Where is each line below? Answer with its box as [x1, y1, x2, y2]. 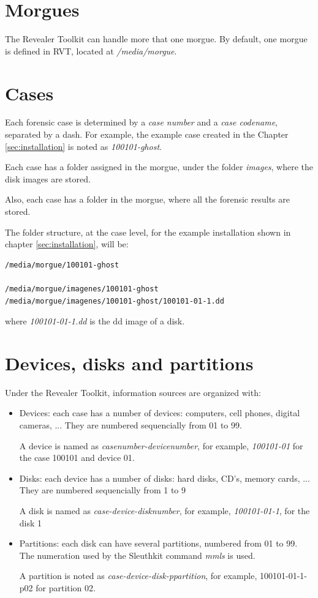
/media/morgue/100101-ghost [5, 260, 119, 269]
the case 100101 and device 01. [19, 451, 135, 464]
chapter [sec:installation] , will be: [5, 237, 129, 250]
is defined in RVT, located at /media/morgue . [5, 44, 177, 57]
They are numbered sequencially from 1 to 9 [19, 484, 186, 496]
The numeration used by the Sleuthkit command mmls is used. [19, 548, 256, 561]
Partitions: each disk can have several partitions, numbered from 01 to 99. [19, 537, 298, 550]
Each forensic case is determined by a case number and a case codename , [5, 116, 278, 129]
